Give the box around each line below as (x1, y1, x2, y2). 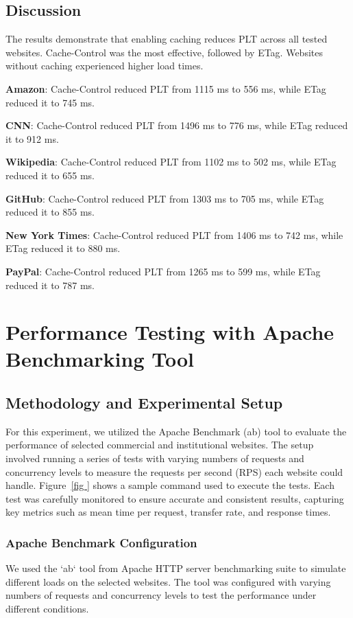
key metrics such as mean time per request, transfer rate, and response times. (5, 505, 331, 519)
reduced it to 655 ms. (5, 168, 95, 182)
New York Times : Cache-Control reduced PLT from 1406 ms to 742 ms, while (5, 227, 343, 242)
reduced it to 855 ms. (5, 205, 95, 219)
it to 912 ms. (5, 131, 59, 146)
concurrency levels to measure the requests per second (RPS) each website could (5, 464, 343, 479)
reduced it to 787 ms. (5, 277, 95, 292)
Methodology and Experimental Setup (5, 392, 283, 413)
